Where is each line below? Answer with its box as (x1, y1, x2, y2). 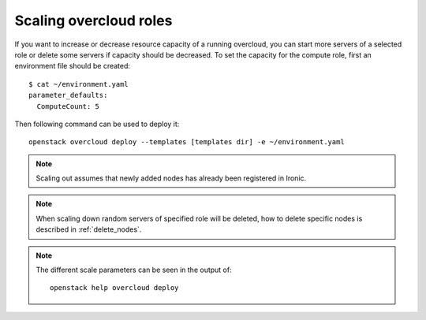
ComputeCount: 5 (36, 102, 100, 110)
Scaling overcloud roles (14, 12, 173, 29)
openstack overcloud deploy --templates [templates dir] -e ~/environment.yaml (28, 138, 345, 147)
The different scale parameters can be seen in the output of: (35, 265, 232, 275)
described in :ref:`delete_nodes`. (35, 225, 142, 234)
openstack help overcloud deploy (50, 284, 179, 292)
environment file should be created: (14, 61, 130, 71)
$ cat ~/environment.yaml (28, 80, 129, 88)
